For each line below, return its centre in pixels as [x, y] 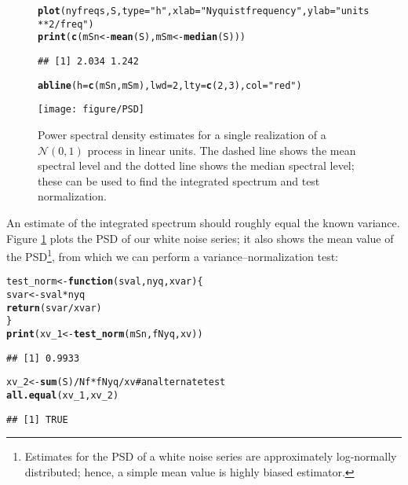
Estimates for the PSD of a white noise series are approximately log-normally [211, 456]
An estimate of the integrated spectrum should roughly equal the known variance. [203, 222]
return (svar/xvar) [54, 308]
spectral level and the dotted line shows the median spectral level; [196, 165]
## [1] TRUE [37, 419]
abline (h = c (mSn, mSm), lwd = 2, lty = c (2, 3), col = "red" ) [170, 85]
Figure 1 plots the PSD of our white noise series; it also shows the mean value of [200, 238]
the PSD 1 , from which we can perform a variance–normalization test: [173, 255]
